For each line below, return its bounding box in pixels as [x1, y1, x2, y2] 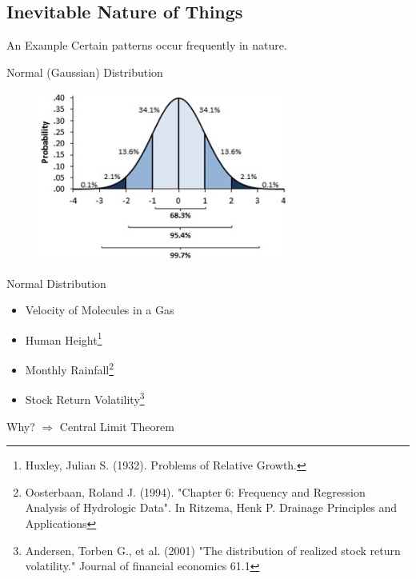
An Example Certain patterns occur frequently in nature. [6, 37, 287, 54]
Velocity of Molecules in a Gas [25, 301, 174, 318]
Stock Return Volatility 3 [25, 389, 145, 407]
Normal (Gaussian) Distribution [6, 63, 163, 80]
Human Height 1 [25, 329, 102, 348]
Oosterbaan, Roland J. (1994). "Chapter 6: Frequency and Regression [25, 483, 366, 500]
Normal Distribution [6, 274, 106, 291]
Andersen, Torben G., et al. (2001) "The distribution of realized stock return [25, 541, 401, 558]
